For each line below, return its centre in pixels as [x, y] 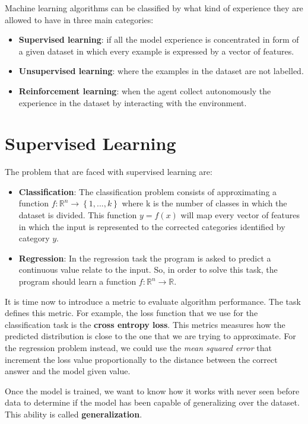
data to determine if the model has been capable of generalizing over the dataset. [152, 402]
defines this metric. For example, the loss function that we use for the [131, 313]
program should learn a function [77, 281]
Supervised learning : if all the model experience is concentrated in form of [159, 39]
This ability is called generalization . [74, 414]
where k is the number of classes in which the [204, 203]
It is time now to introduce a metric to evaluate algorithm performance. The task [153, 301]
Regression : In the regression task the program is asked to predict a [145, 258]
